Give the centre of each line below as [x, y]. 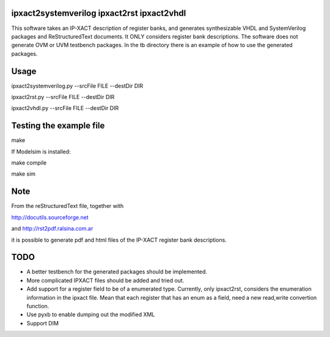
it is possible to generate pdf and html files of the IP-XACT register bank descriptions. [119, 240]
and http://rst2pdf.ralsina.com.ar [52, 229]
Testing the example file [58, 126]
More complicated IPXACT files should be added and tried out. [105, 280]
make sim [24, 174]
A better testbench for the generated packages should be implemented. [117, 272]
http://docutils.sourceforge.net [50, 217]
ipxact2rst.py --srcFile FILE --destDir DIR [63, 97]
